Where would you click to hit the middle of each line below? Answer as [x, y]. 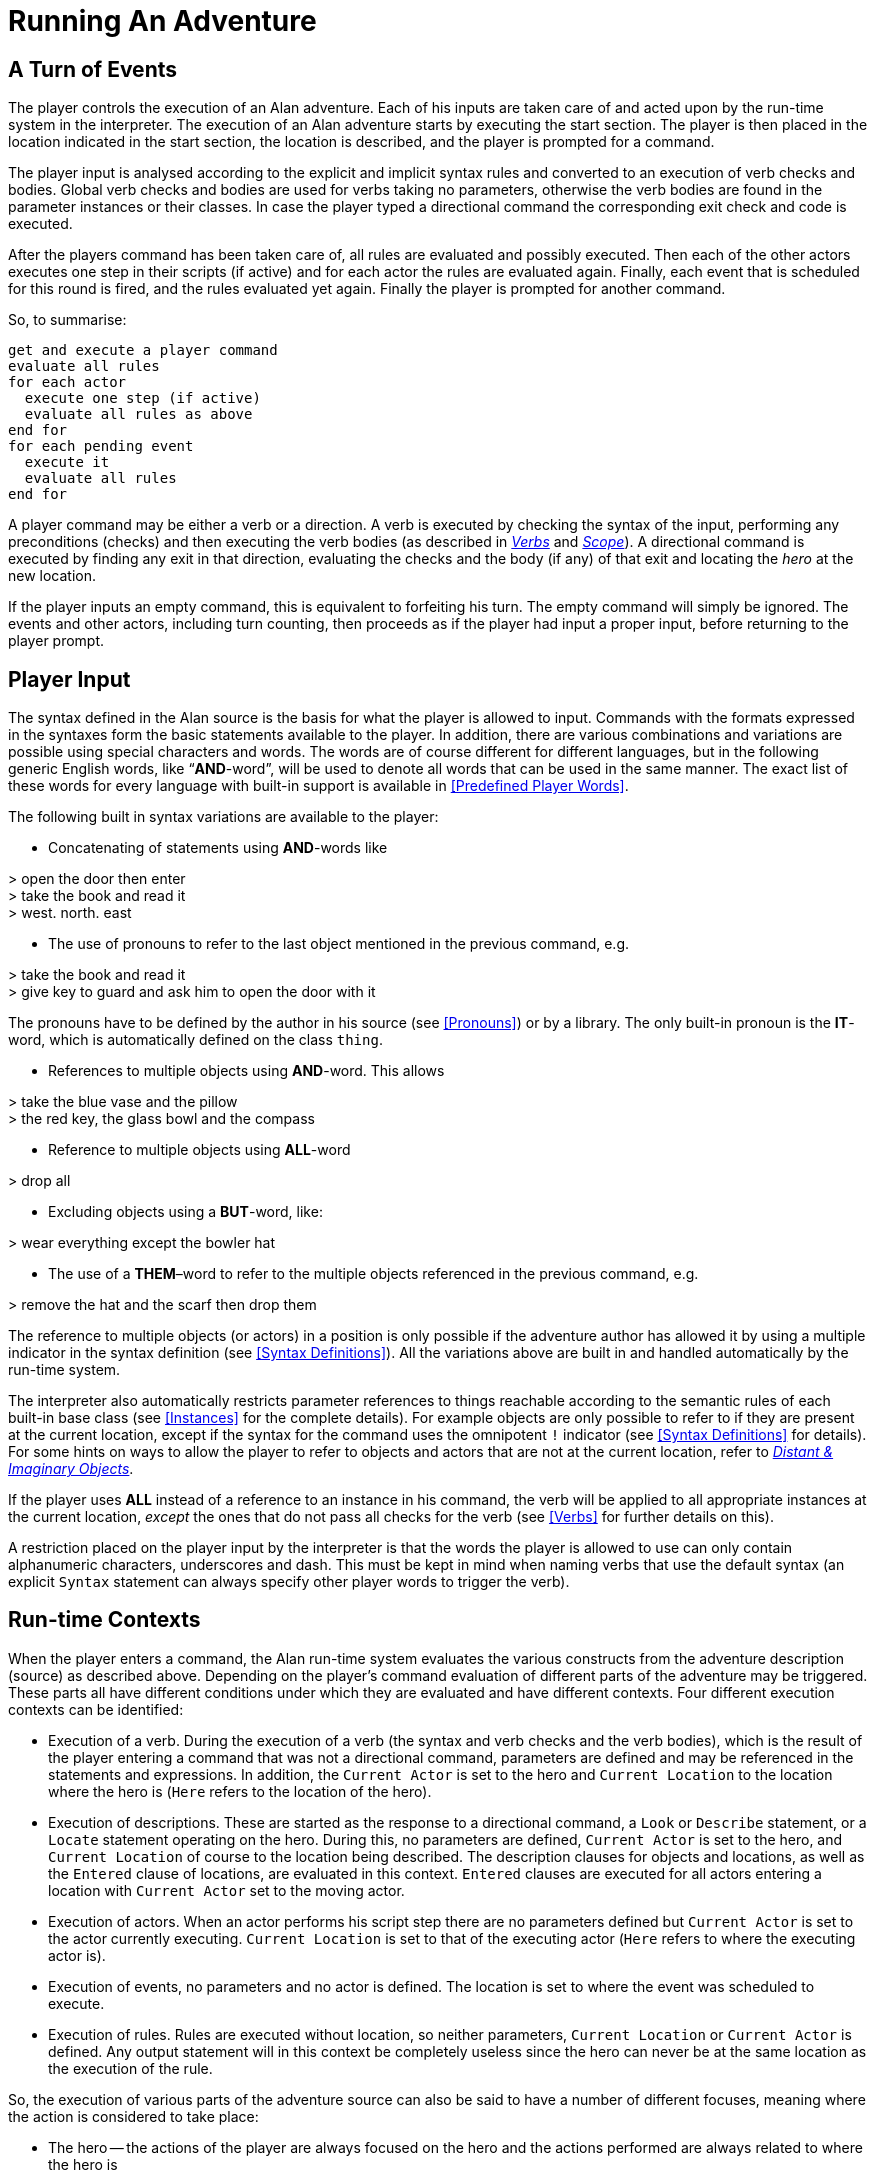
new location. [52, 576]
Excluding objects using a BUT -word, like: [185, 1212]
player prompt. [56, 641]
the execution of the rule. [130, 2068]
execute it [67, 462]
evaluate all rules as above [138, 414]
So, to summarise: [67, 320]
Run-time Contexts [104, 1620]
